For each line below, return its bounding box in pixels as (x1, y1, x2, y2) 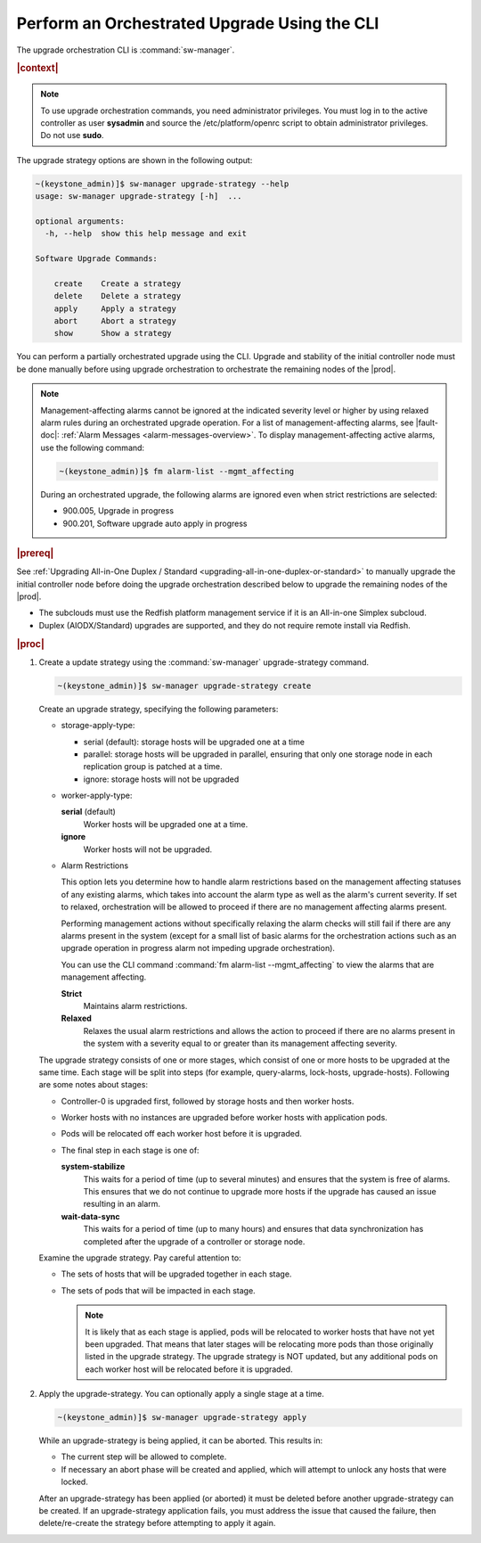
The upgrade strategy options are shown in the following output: (16, 154, 253, 165)
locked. (61, 1476, 88, 1488)
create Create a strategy (53, 278, 182, 289)
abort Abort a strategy (53, 316, 177, 326)
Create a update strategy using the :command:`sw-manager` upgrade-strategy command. (38, 656, 370, 668)
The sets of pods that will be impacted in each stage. (61, 1284, 256, 1296)
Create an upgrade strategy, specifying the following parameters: (38, 703, 279, 714)
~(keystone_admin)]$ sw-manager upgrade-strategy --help (35, 178, 289, 189)
